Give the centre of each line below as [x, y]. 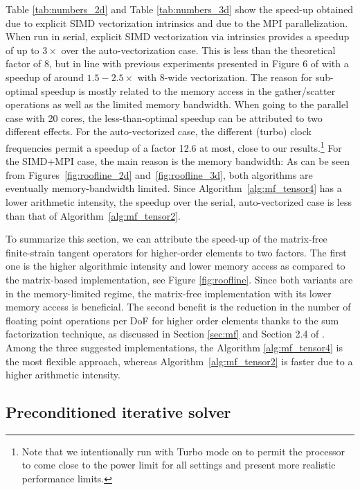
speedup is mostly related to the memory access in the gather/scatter [188, 90]
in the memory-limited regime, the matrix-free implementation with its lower [169, 293]
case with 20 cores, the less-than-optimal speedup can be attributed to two [164, 117]
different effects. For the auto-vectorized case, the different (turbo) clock [159, 131]
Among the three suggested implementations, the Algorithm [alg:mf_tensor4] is [174, 347]
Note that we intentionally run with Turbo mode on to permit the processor [183, 451]
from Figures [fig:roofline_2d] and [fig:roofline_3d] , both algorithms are [159, 174]
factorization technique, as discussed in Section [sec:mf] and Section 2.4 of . [165, 334]
